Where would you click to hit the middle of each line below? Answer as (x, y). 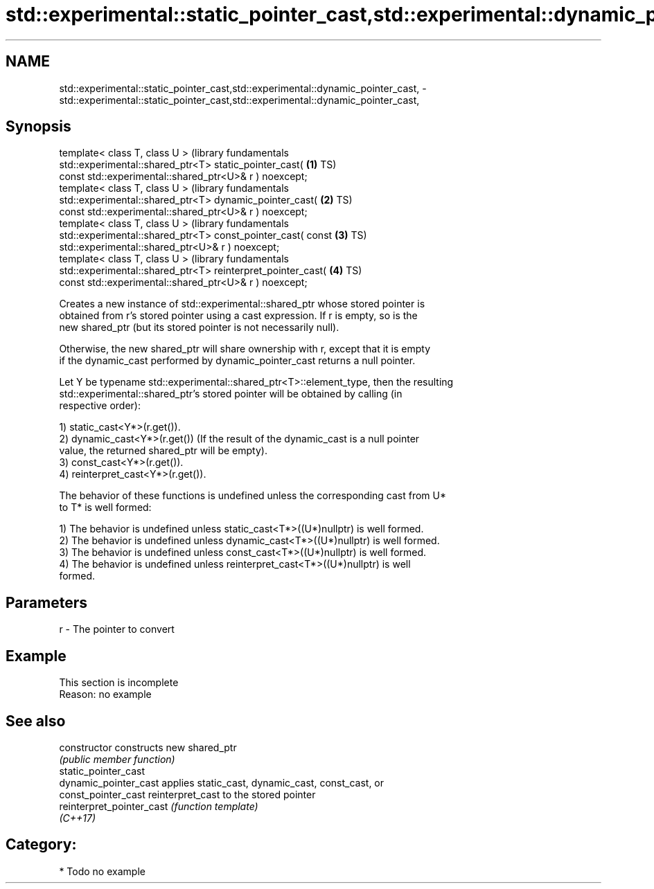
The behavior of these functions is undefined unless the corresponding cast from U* (253, 496)
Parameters (46, 602)
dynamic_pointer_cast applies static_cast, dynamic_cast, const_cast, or (222, 782)
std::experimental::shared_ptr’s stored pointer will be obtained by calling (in (231, 394)
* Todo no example (102, 871)
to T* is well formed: (105, 508)
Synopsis (38, 127)
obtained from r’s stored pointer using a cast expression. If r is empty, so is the (238, 316)
